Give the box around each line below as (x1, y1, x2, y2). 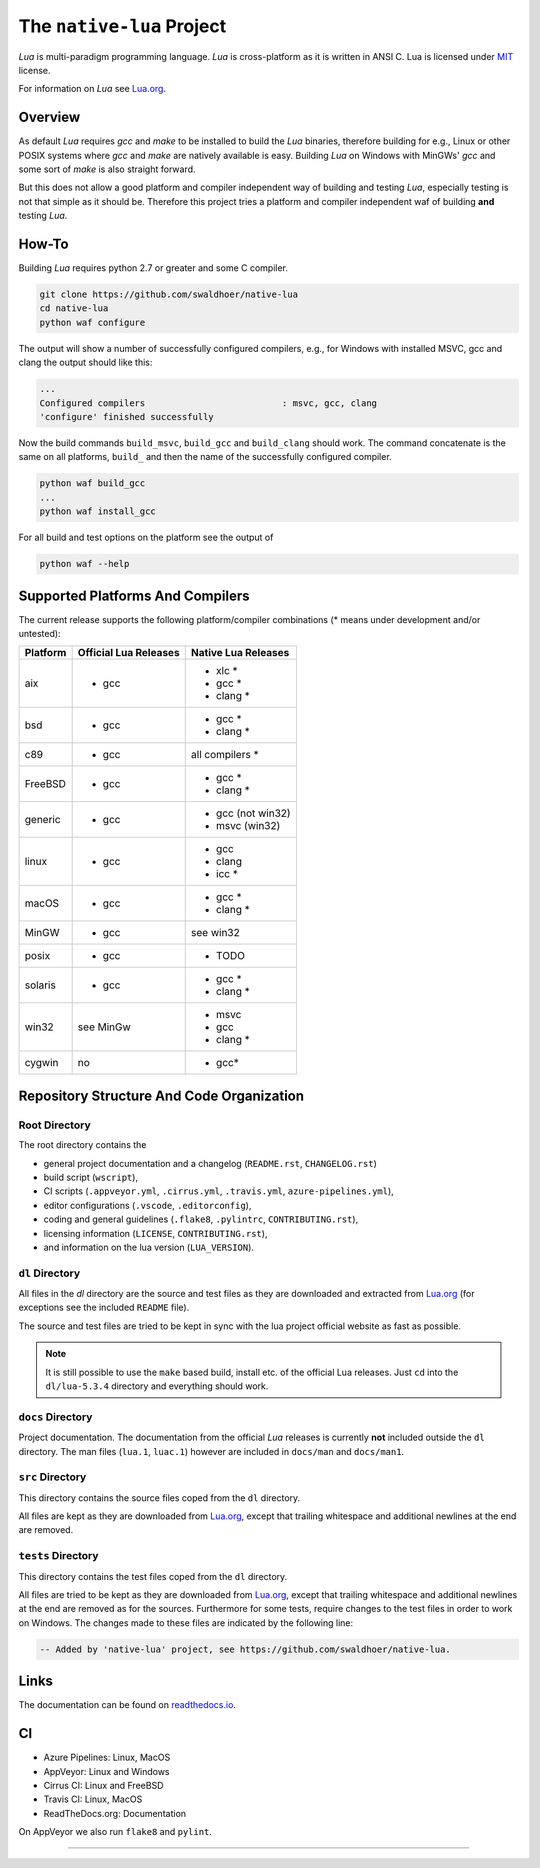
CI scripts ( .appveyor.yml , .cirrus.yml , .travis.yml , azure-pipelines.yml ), (43, 1185, 394, 1197)
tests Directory (18, 1549, 99, 1563)
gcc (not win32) (215, 806, 291, 820)
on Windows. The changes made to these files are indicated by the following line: (18, 1616, 354, 1629)
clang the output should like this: (18, 356, 153, 369)
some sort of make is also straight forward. (18, 163, 196, 175)
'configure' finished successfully (39, 411, 214, 422)
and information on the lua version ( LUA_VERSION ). (43, 1241, 255, 1253)
